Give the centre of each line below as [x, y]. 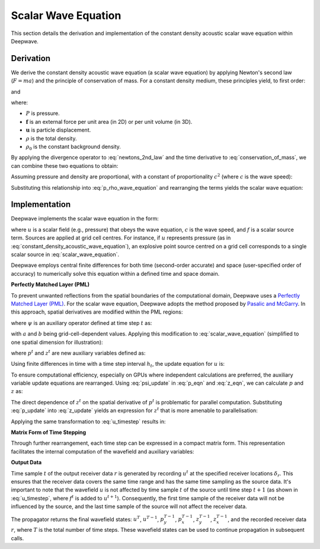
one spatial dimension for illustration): [57, 342]
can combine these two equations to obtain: [65, 165]
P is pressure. [43, 113]
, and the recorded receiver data [267, 519]
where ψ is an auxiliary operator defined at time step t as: [81, 323]
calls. [17, 538]
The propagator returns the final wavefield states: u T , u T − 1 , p [87, 519]
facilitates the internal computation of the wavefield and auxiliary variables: [103, 451]
